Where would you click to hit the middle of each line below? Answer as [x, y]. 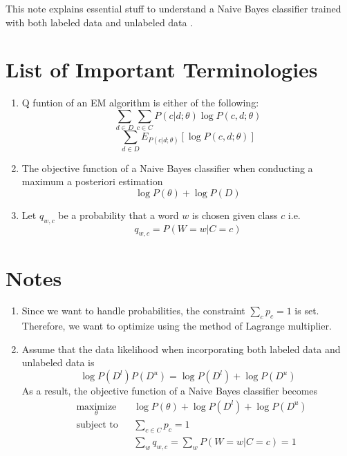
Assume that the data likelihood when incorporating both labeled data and [181, 349]
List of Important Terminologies [162, 69]
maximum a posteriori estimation [92, 181]
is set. [307, 311]
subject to [97, 425]
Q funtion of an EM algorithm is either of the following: [140, 103]
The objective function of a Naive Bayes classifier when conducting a [167, 168]
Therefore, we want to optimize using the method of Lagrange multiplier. [177, 326]
